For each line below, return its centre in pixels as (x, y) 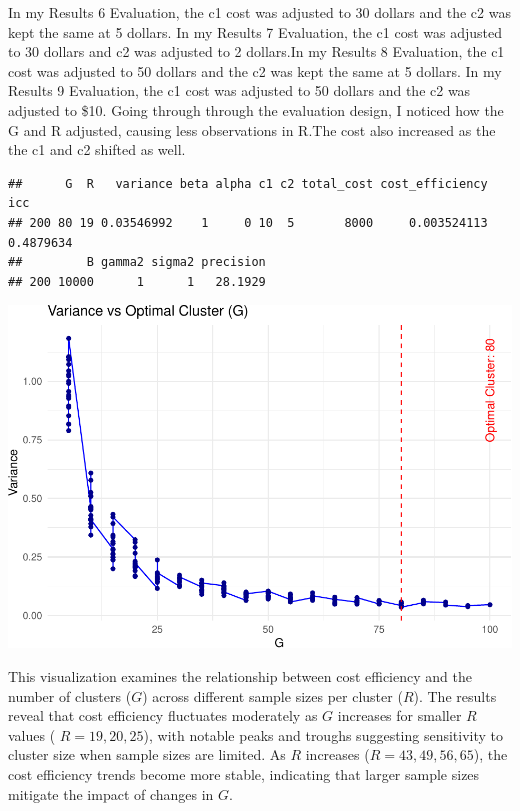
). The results (455, 695)
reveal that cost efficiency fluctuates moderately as (163, 715)
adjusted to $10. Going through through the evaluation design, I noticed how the (256, 109)
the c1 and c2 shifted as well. (97, 149)
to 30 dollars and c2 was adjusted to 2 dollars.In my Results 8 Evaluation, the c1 (256, 51)
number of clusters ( (70, 695)
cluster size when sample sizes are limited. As (147, 754)
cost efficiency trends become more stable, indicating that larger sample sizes (244, 773)
